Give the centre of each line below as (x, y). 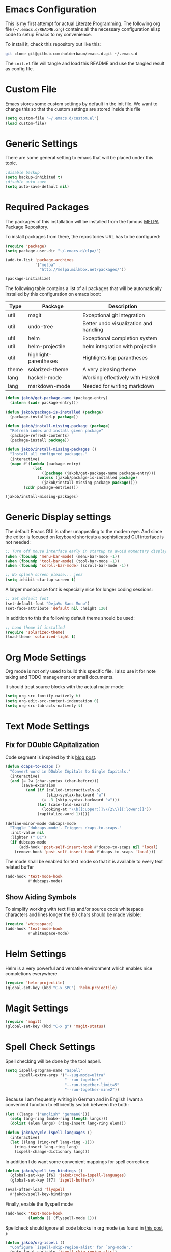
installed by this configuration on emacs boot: (53, 294)
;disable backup (22, 173)
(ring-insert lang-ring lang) (47, 1147)
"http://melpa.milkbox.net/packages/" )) (83, 270)
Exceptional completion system (120, 338)
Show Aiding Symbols (41, 897)
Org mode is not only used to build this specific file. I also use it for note (81, 671)
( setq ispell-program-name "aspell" (44, 1071)
